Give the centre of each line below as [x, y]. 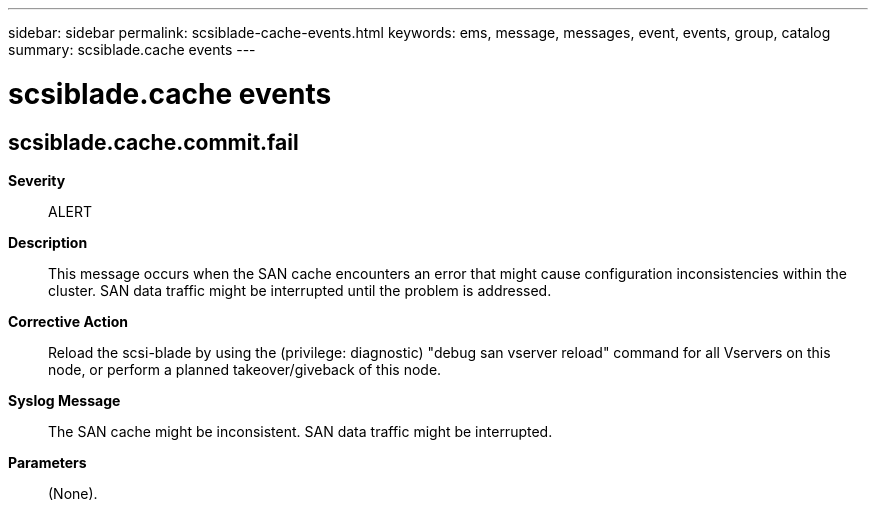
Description [48, 242]
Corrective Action [68, 321]
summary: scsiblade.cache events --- [132, 49]
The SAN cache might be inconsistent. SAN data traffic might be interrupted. [300, 431]
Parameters [47, 462]
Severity [37, 180]
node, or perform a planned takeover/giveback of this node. [245, 369]
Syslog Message [64, 400]
